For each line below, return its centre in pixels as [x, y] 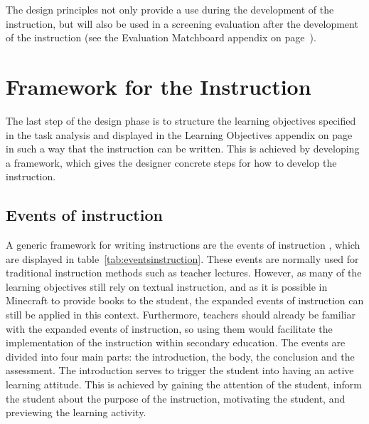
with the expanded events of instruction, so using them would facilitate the [169, 328]
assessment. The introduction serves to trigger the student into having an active [180, 370]
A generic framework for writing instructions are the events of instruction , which [183, 245]
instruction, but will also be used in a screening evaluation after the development [182, 23]
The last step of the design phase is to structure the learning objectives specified [181, 120]
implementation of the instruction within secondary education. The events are [176, 342]
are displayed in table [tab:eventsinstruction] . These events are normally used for [182, 258]
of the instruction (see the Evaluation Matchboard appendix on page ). [161, 37]
